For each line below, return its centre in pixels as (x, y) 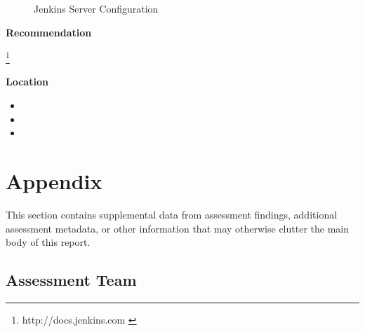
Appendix (54, 181)
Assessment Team (71, 280)
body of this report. (48, 242)
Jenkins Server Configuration (96, 8)
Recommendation (49, 32)
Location (27, 82)
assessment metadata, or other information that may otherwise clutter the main (177, 228)
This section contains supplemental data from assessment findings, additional (172, 214)
